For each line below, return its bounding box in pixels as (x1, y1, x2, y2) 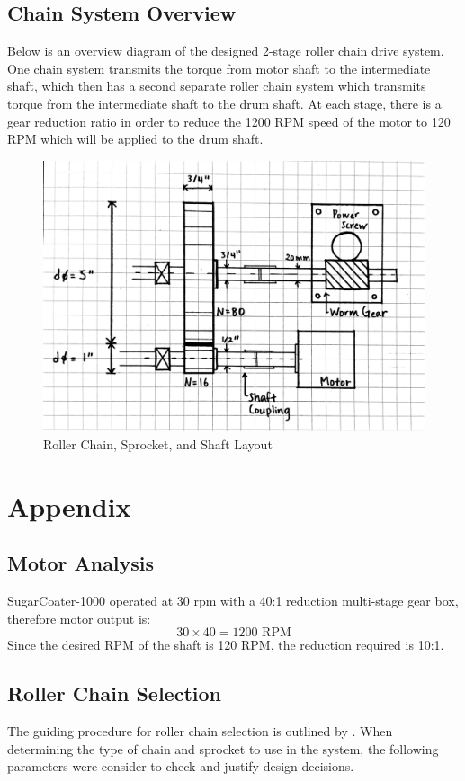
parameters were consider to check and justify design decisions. (7, 757, 354, 776)
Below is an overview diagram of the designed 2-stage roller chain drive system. (7, 41, 444, 60)
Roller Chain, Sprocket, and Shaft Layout (43, 434, 273, 453)
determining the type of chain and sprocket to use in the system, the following (7, 739, 439, 758)
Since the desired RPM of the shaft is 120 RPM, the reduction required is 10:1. (7, 635, 444, 654)
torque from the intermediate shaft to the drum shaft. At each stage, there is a (7, 93, 442, 112)
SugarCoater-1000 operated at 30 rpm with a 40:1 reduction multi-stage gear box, (7, 590, 459, 609)
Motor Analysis (7, 549, 155, 577)
